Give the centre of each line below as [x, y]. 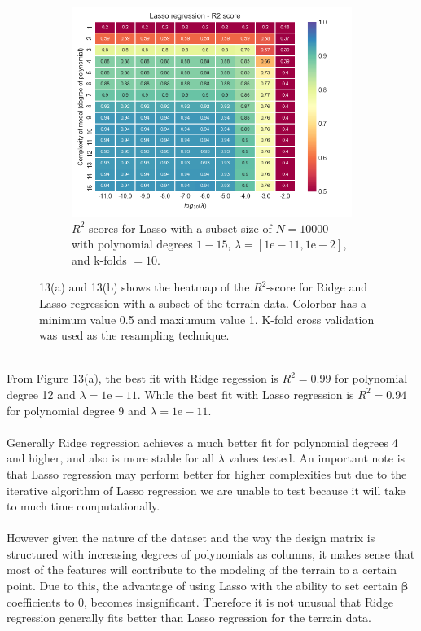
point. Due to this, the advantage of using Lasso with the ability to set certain [202, 586]
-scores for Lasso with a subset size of [178, 228]
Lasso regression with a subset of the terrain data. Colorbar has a [203, 302]
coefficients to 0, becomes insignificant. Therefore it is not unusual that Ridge [200, 601]
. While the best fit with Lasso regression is [246, 394]
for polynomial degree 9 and [77, 410]
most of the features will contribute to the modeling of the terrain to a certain [202, 570]
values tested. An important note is [317, 458]
